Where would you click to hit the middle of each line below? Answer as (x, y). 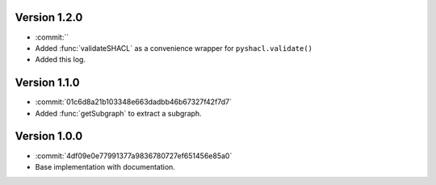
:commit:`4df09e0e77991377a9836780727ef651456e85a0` (134, 156)
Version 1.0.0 (49, 136)
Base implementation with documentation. (105, 166)
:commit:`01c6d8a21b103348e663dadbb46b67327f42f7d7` (134, 102)
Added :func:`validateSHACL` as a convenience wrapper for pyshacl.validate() (174, 48)
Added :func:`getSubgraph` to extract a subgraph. (118, 113)
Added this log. (61, 60)
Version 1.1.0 (47, 83)
